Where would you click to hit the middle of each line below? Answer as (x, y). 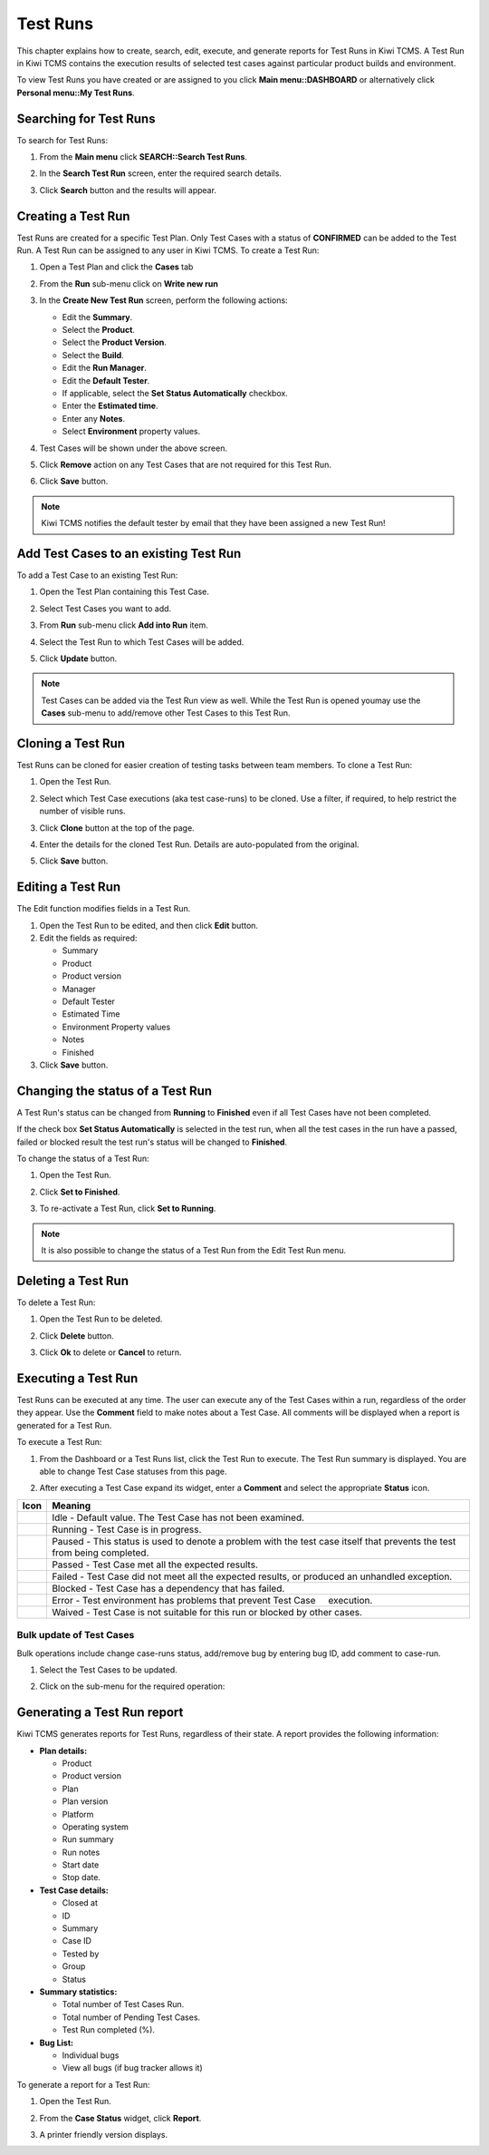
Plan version (85, 1801)
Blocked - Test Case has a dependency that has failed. (168, 1588)
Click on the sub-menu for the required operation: (132, 1686)
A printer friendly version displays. (103, 2134)
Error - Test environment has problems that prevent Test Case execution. (212, 1600)
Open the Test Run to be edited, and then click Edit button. (149, 925)
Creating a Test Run (73, 216)
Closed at (80, 1903)
